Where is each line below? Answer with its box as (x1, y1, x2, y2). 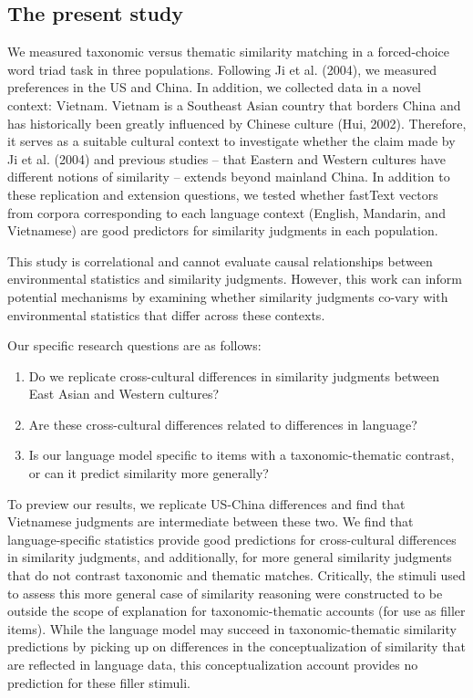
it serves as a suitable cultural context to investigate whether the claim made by (7, 131, 456, 151)
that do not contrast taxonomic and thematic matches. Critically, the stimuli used (7, 566, 466, 585)
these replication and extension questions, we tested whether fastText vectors (7, 184, 438, 203)
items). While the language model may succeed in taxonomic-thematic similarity (7, 619, 457, 638)
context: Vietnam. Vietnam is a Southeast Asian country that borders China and (7, 95, 461, 114)
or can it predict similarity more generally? (28, 464, 269, 483)
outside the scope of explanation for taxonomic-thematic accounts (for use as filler (7, 601, 466, 620)
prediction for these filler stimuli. (7, 672, 190, 692)
